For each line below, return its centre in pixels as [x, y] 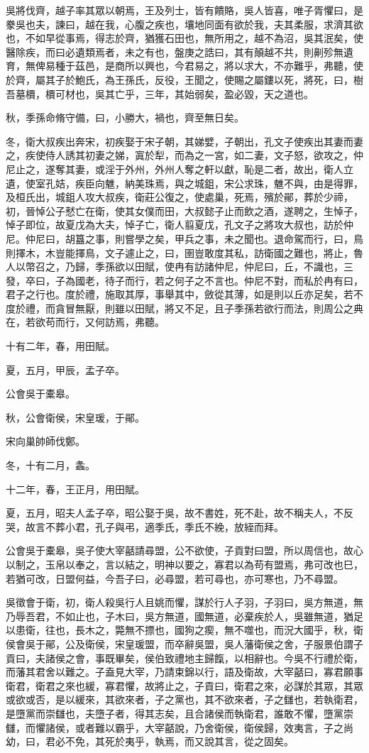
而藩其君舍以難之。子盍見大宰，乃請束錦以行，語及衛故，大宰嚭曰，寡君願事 [184, 672]
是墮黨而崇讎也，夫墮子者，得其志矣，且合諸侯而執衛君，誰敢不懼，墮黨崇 [180, 713]
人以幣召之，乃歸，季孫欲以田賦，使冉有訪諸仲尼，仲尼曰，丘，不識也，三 [180, 266]
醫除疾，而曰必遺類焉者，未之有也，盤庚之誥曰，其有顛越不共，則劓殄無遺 [180, 51]
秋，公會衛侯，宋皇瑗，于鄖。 [75, 417]
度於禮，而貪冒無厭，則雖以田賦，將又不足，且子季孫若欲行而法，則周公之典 [184, 308]
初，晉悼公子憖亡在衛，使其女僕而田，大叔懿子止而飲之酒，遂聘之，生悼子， [184, 210]
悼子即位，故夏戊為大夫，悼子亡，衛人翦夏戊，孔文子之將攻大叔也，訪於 [175, 225]
